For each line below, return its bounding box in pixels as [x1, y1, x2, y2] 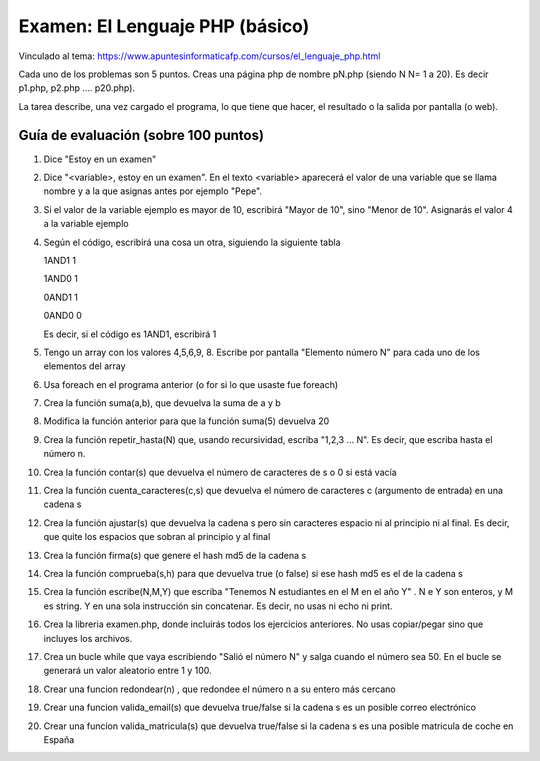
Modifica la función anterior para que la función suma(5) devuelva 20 [43, 415, 330, 427]
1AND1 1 [43, 254, 77, 266]
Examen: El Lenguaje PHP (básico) [18, 15, 310, 37]
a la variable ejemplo [43, 218, 129, 230]
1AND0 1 [43, 273, 79, 285]
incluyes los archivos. [43, 632, 133, 644]
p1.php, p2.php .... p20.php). [18, 82, 135, 94]
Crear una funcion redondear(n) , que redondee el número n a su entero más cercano [43, 683, 396, 695]
